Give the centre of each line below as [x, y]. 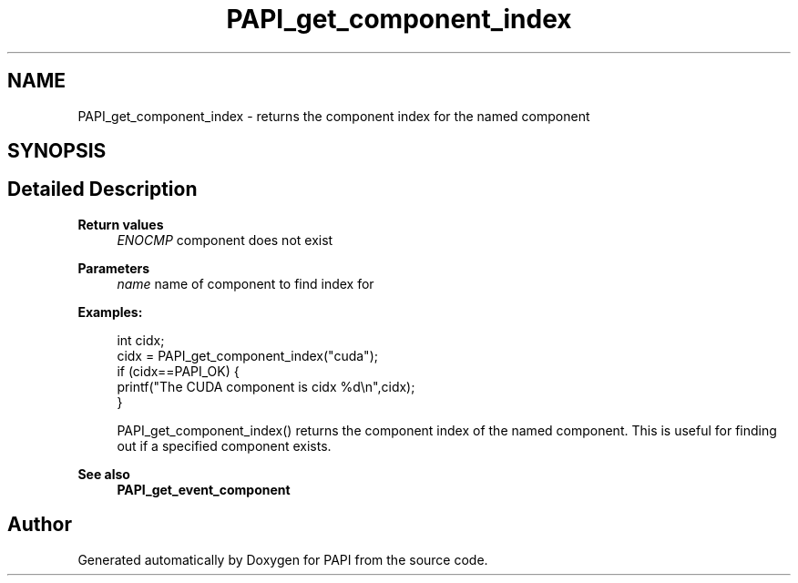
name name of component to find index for [246, 283]
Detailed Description [102, 189]
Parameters [114, 268]
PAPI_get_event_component [204, 489]
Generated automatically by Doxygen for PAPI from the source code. [283, 559]
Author [40, 525]
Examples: [110, 312]
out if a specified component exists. [224, 445]
